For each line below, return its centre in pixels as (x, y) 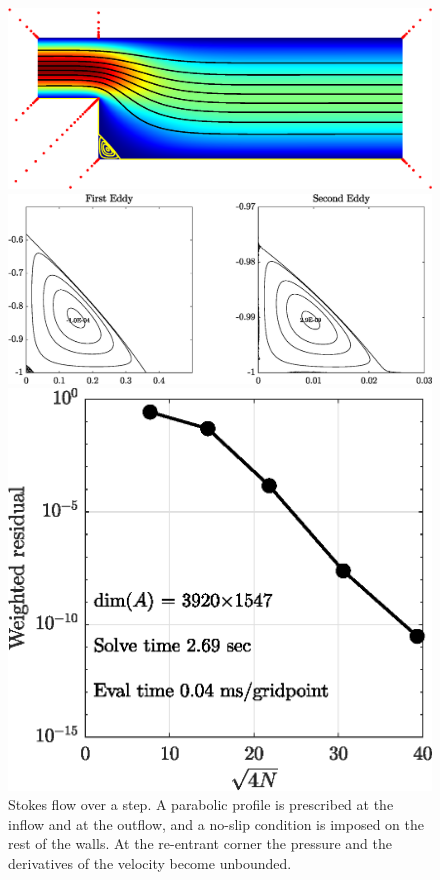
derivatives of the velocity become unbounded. (150, 863)
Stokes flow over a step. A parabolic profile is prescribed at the (201, 804)
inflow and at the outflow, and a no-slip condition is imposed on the (216, 823)
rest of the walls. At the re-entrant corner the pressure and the (200, 843)
